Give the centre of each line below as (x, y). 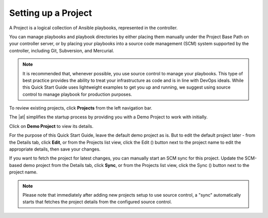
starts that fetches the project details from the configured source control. (97, 202)
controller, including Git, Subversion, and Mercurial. (62, 51)
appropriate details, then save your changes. (55, 149)
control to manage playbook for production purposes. (77, 94)
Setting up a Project (51, 13)
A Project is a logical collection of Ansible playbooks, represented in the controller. (94, 28)
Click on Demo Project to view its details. (51, 126)
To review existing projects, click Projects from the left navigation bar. (81, 108)
